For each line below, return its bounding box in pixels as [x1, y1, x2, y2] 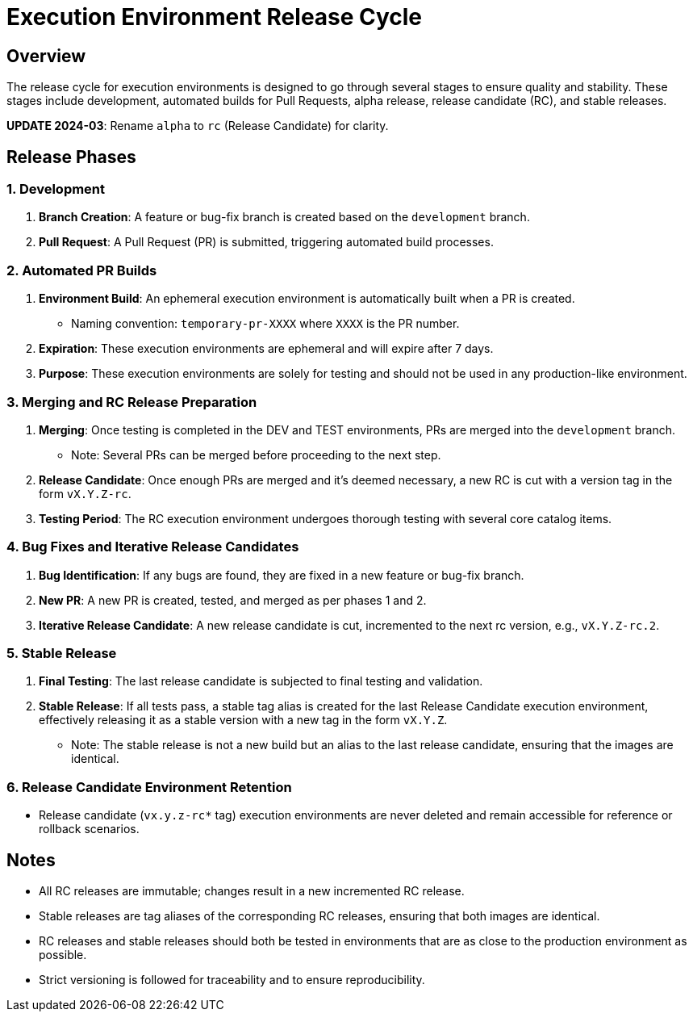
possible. [39, 947, 87, 961]
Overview [6, 45, 86, 66]
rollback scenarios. [39, 822, 140, 836]
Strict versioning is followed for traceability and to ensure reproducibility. [39, 972, 425, 987]
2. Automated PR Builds [6, 262, 157, 279]
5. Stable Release [6, 645, 117, 662]
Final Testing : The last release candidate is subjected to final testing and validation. [39, 674, 483, 689]
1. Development [6, 181, 106, 198]
